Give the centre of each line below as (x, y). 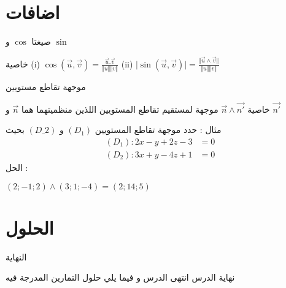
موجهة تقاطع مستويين (46, 86)
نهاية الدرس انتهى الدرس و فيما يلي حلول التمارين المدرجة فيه (120, 277)
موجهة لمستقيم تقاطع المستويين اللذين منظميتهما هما (120, 109)
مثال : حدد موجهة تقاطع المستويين (158, 130)
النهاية (16, 256)
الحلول (30, 227)
